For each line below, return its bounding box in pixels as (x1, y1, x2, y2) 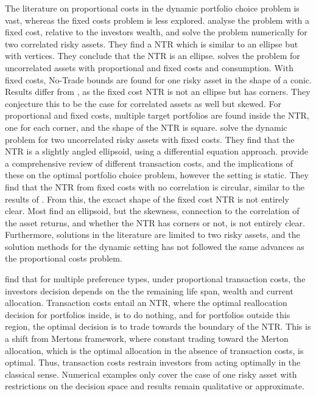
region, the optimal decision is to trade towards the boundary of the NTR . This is (5, 320, 311, 333)
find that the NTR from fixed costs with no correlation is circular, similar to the (5, 180, 304, 193)
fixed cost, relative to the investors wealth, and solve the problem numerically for (5, 26, 307, 38)
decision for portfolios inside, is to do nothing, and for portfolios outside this (5, 308, 290, 321)
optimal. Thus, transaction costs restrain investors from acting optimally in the (5, 356, 301, 369)
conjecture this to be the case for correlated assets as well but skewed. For (5, 97, 281, 109)
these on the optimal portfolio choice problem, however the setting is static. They (5, 168, 309, 181)
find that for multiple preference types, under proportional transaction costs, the (5, 273, 306, 285)
